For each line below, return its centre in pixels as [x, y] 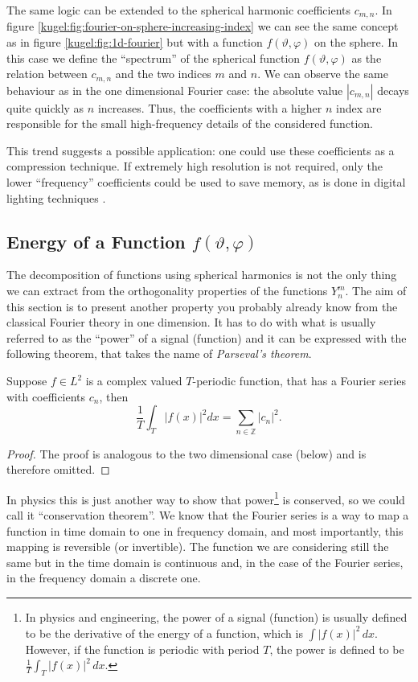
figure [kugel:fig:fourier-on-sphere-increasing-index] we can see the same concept [203, 26]
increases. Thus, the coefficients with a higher [210, 107]
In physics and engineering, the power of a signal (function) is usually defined [216, 616]
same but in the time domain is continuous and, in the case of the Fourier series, [205, 562]
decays [393, 90]
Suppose [27, 381]
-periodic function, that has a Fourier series [299, 381]
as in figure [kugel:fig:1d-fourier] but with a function [135, 42]
